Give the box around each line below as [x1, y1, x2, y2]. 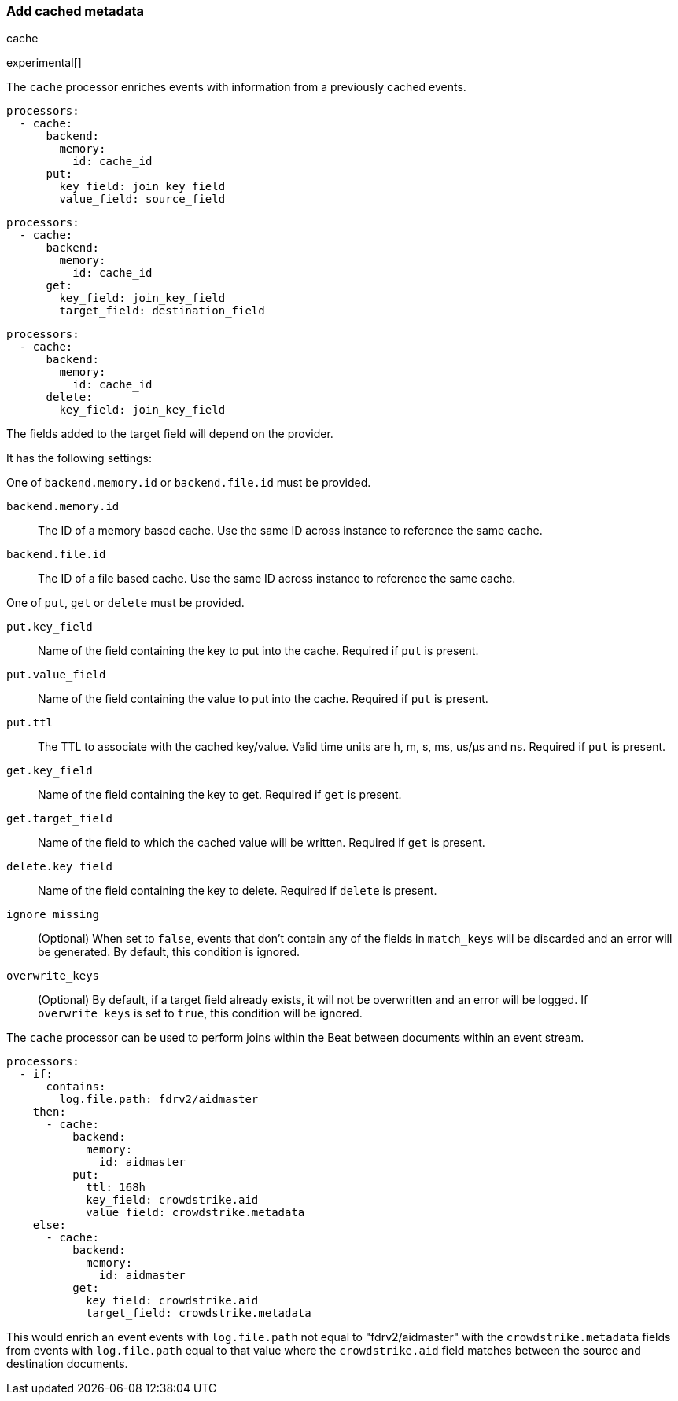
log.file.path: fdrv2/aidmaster [59, 1093, 259, 1106]
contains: [46, 1080, 106, 1094]
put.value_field [6, 668, 106, 682]
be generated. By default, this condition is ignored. [38, 945, 300, 959]
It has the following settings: [6, 451, 153, 465]
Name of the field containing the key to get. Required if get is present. [38, 788, 402, 802]
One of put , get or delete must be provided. [6, 596, 245, 610]
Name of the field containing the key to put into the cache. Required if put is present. [38, 644, 479, 658]
